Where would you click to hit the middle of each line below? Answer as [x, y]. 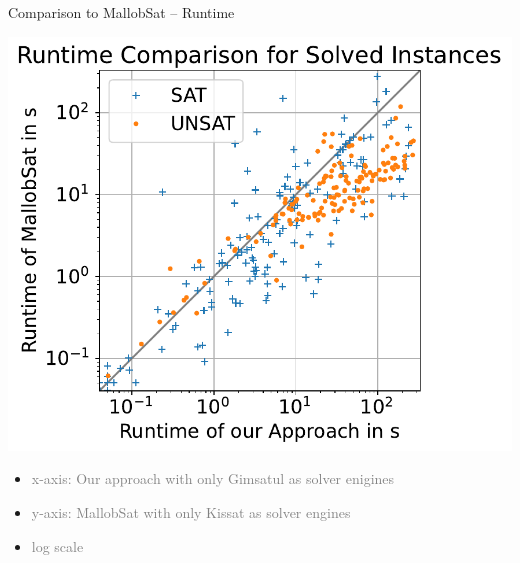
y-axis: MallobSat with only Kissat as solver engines [191, 512]
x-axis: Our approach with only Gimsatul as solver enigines [213, 478]
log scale [57, 545]
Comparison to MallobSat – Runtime [121, 12]
